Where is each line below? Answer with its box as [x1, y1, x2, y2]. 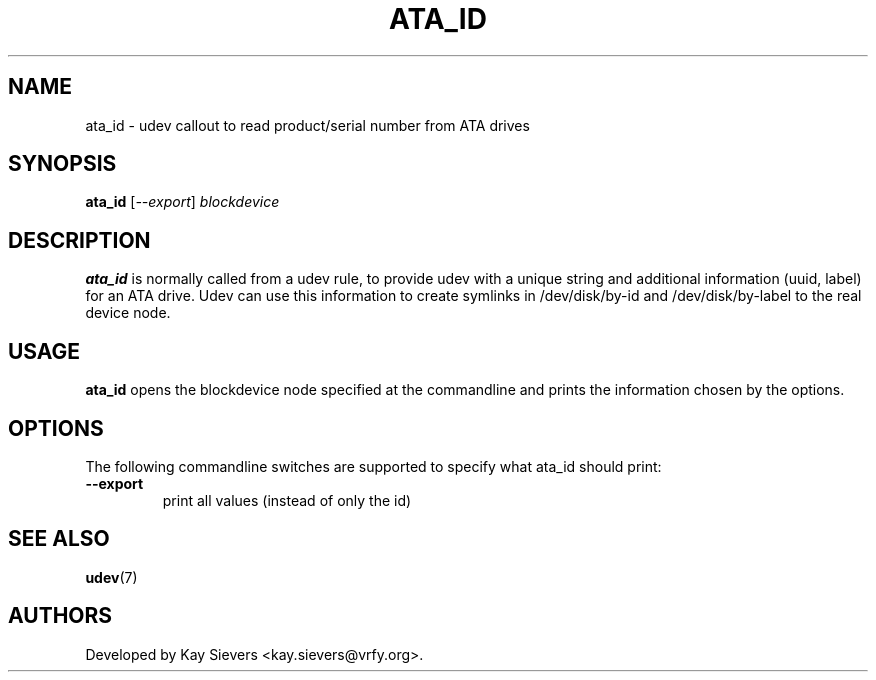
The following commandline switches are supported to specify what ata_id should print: [85, 457, 662, 475]
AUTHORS [8, 603, 113, 629]
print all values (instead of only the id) [162, 491, 412, 509]
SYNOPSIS [8, 151, 117, 177]
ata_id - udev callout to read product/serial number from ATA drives [85, 116, 530, 134]
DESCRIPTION [8, 227, 151, 253]
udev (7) [85, 568, 138, 586]
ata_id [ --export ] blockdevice [85, 193, 280, 211]
